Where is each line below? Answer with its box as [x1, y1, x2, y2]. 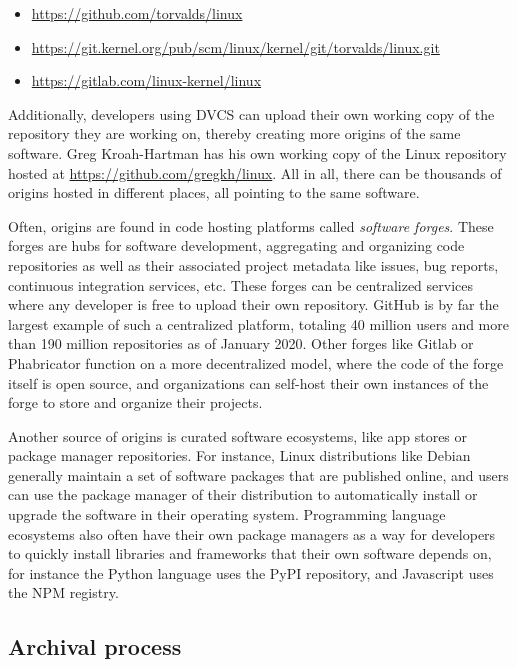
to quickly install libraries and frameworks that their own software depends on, [8, 543, 492, 564]
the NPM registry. [8, 582, 119, 603]
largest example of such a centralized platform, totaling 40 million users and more [8, 313, 509, 334]
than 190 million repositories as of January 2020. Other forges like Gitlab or [8, 333, 474, 354]
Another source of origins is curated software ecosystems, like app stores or [8, 425, 468, 446]
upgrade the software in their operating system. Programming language [8, 504, 446, 525]
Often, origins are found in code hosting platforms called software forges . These [8, 215, 494, 236]
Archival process [8, 631, 182, 662]
